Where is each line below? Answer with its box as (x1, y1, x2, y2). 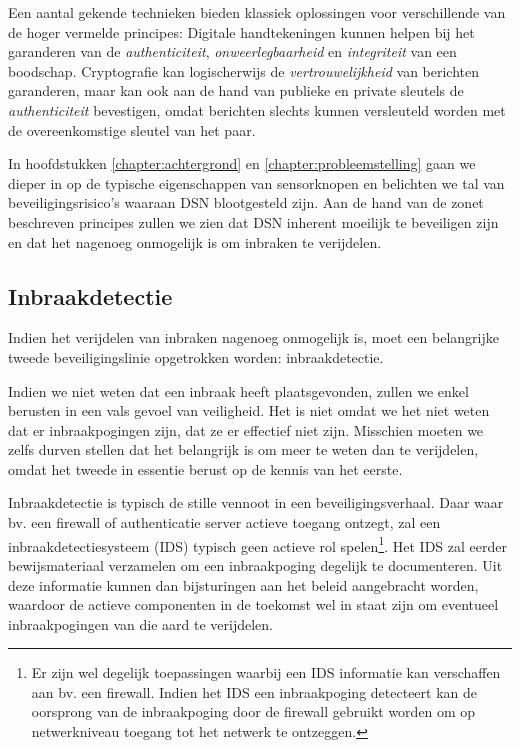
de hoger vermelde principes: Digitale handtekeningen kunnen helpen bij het (8, 21, 475, 42)
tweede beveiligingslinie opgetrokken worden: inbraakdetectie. (8, 346, 384, 367)
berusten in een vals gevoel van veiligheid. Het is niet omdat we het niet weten (8, 400, 490, 421)
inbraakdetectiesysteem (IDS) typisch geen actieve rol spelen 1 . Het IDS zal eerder (8, 532, 507, 556)
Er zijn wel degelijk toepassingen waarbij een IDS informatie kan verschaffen (31, 662, 501, 683)
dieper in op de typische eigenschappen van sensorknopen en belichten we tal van (8, 172, 505, 193)
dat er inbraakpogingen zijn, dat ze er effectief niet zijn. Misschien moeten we (8, 419, 484, 440)
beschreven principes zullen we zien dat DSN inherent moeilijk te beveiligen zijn (8, 211, 499, 232)
